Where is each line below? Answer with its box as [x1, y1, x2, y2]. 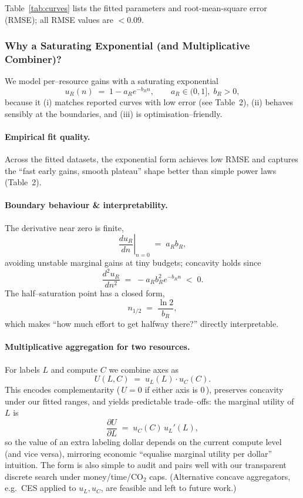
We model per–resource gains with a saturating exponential [5, 75, 219, 87]
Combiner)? [5, 52, 62, 66]
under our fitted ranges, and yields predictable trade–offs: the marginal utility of [5, 395, 294, 407]
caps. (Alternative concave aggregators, [149, 470, 291, 482]
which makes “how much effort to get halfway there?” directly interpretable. [5, 317, 279, 330]
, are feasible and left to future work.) [100, 482, 237, 494]
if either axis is [144, 383, 198, 396]
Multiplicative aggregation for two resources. [5, 340, 190, 353]
